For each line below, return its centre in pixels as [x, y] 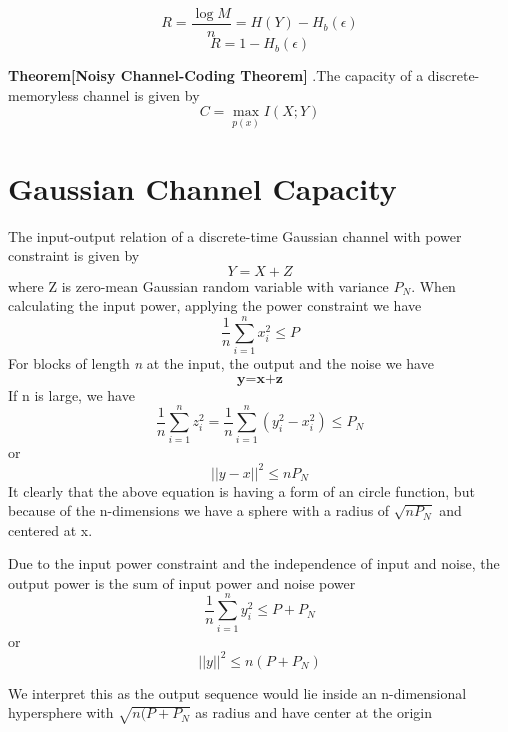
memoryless [43, 94]
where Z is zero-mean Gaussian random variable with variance [198, 285]
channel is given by [141, 94]
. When [433, 285]
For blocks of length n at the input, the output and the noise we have [221, 363]
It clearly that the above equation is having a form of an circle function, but [241, 490]
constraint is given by [74, 255]
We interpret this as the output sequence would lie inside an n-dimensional [237, 692]
